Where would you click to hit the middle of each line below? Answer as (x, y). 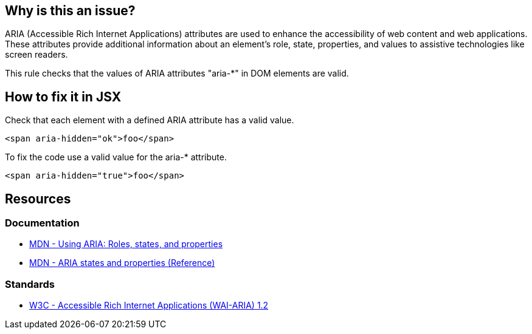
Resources (38, 199)
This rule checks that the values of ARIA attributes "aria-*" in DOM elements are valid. (177, 73)
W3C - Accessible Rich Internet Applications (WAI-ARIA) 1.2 (149, 305)
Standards (30, 284)
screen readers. (36, 55)
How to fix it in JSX (63, 97)
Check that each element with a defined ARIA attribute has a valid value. (150, 120)
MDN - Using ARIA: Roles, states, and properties (126, 244)
